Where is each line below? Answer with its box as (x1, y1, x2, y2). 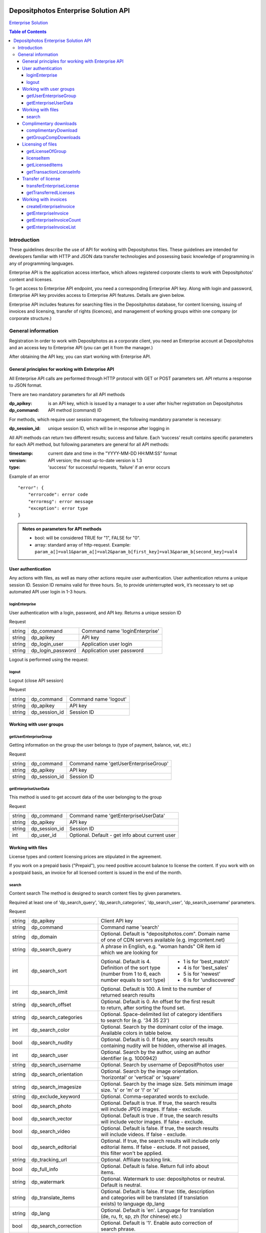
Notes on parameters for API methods (22, 526, 102, 532)
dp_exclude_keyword (31, 1093, 81, 1100)
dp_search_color (31, 1026, 70, 1033)
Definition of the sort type (100, 964, 161, 971)
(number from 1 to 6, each (100, 971, 161, 978)
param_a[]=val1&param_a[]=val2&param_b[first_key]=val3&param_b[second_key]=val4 (34, 549, 237, 555)
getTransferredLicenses (26, 189, 75, 195)
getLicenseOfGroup (26, 148, 66, 154)
